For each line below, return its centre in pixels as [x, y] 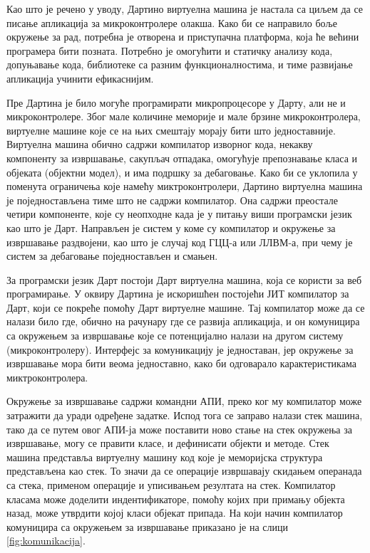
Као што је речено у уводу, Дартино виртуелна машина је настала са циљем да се [185, 9]
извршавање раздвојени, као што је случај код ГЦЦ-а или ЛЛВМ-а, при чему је [180, 242]
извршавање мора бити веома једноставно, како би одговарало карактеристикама [181, 363]
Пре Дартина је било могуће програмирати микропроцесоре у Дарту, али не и [176, 102]
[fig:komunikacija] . [46, 541]
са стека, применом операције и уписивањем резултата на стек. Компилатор [171, 485]
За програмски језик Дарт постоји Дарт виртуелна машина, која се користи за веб [184, 279]
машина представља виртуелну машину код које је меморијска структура [165, 457]
